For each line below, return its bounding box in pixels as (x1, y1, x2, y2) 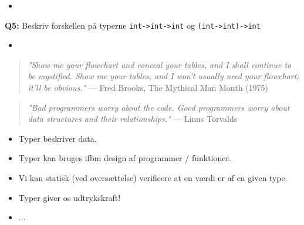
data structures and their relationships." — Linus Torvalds (28, 112, 238, 125)
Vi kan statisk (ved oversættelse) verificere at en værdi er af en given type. (18, 172, 288, 183)
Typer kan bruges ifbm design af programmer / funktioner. (18, 152, 231, 164)
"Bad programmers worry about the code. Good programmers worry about (28, 101, 290, 113)
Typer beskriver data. (18, 132, 97, 144)
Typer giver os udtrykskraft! (18, 191, 121, 203)
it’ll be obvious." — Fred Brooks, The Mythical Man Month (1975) (28, 81, 269, 94)
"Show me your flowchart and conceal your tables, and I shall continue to (28, 58, 292, 70)
